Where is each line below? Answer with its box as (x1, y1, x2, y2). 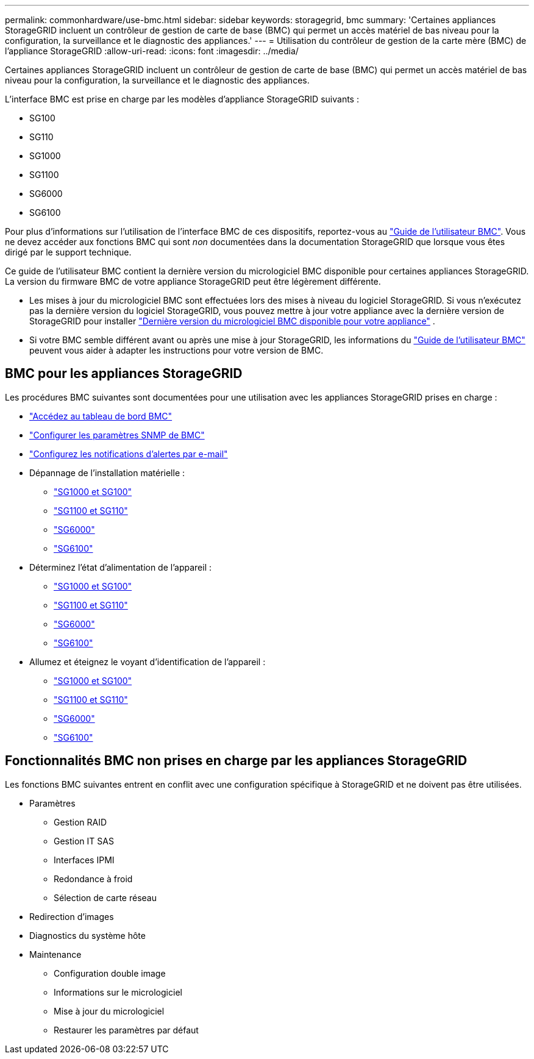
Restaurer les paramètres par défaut (54, 1024, 199, 1035)
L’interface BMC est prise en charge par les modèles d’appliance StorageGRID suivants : (5, 94, 359, 104)
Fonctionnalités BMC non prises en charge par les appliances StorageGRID (5, 753, 468, 769)
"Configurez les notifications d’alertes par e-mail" (29, 448, 228, 459)
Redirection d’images (29, 911, 114, 922)
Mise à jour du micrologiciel (54, 1005, 165, 1016)
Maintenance (29, 949, 82, 960)
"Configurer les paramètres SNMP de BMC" (29, 429, 205, 440)
